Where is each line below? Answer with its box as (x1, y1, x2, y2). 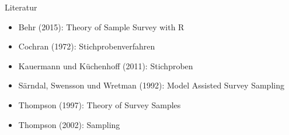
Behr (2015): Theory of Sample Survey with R (18, 20, 184, 33)
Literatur (5, 1, 37, 13)
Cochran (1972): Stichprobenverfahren (18, 40, 155, 52)
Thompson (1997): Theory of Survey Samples (18, 98, 181, 111)
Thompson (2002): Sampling (18, 118, 120, 130)
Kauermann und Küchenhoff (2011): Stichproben (18, 59, 193, 72)
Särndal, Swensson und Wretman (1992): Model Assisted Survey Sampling (18, 79, 284, 91)
